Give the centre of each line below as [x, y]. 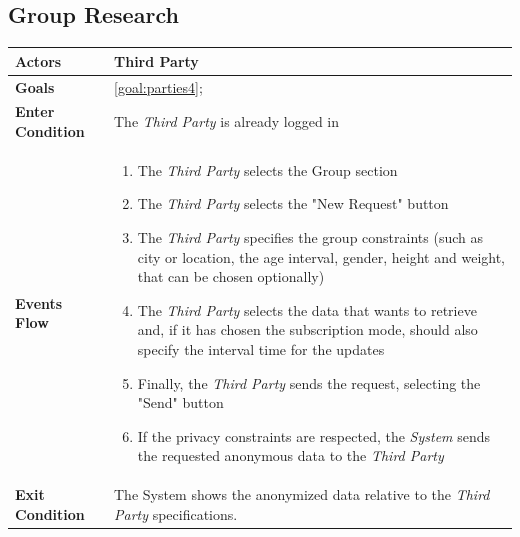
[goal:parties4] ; [158, 86]
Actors [38, 60]
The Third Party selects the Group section [267, 169]
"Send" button [180, 402]
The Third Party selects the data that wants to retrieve [307, 309]
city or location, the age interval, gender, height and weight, [321, 256]
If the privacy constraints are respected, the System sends [314, 435]
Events [39, 302]
